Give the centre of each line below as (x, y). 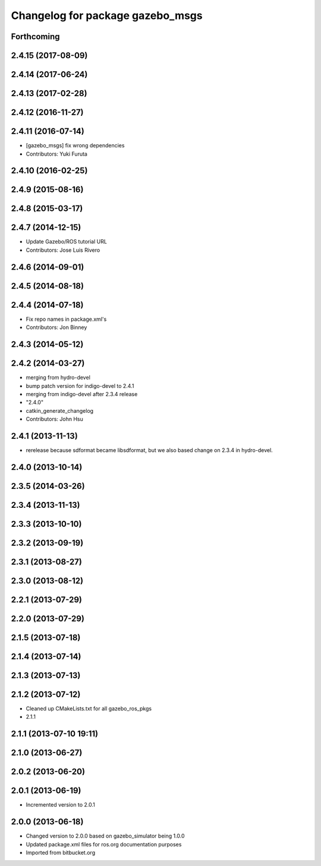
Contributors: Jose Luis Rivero (63, 250)
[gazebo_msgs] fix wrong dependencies (75, 146)
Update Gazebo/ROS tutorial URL (66, 242)
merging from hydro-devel (58, 378)
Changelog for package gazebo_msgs (107, 15)
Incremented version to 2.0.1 (60, 805)
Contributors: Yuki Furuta (56, 154)
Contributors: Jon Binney (56, 327)
